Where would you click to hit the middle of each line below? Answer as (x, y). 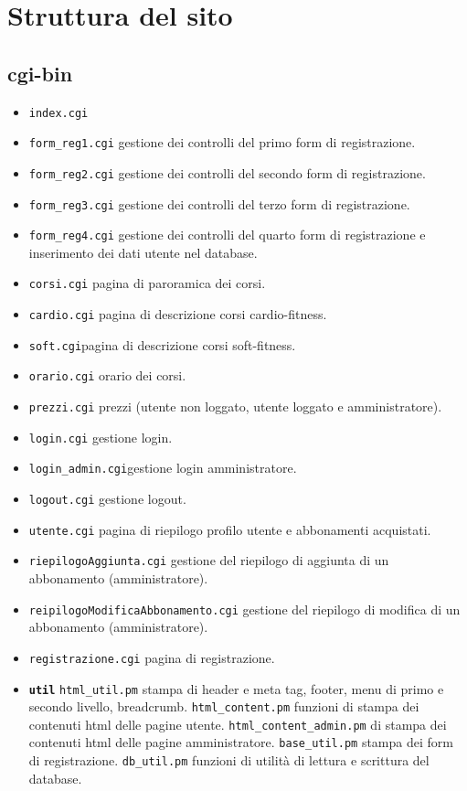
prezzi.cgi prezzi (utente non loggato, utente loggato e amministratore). (235, 406)
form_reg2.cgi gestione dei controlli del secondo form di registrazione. (227, 172)
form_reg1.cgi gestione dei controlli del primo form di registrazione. (222, 142)
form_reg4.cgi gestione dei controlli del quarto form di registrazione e (227, 235)
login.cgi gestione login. (101, 437)
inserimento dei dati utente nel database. (143, 252)
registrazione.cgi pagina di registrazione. (152, 657)
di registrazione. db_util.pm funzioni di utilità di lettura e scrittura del (229, 760)
